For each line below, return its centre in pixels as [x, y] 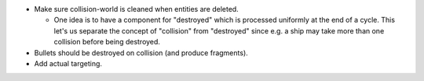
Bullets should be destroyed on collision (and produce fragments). [141, 53]
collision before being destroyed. [107, 42]
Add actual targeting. [68, 63]
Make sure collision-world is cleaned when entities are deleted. [136, 9]
